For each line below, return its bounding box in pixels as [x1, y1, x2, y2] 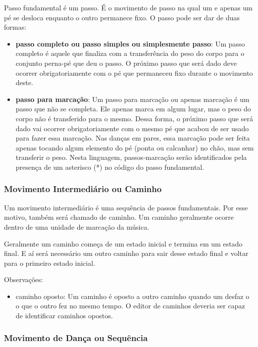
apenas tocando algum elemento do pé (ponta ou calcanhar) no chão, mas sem [15, 142, 254, 152]
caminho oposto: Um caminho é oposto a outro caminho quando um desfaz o [15, 291, 250, 301]
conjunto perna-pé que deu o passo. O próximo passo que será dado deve [15, 57, 237, 68]
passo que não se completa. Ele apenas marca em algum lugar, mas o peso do [15, 103, 251, 114]
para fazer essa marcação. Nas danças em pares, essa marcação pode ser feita [15, 133, 250, 143]
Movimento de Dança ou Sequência [4, 331, 148, 344]
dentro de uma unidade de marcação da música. [4, 221, 149, 232]
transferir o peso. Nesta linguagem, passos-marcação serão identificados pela [15, 152, 247, 162]
